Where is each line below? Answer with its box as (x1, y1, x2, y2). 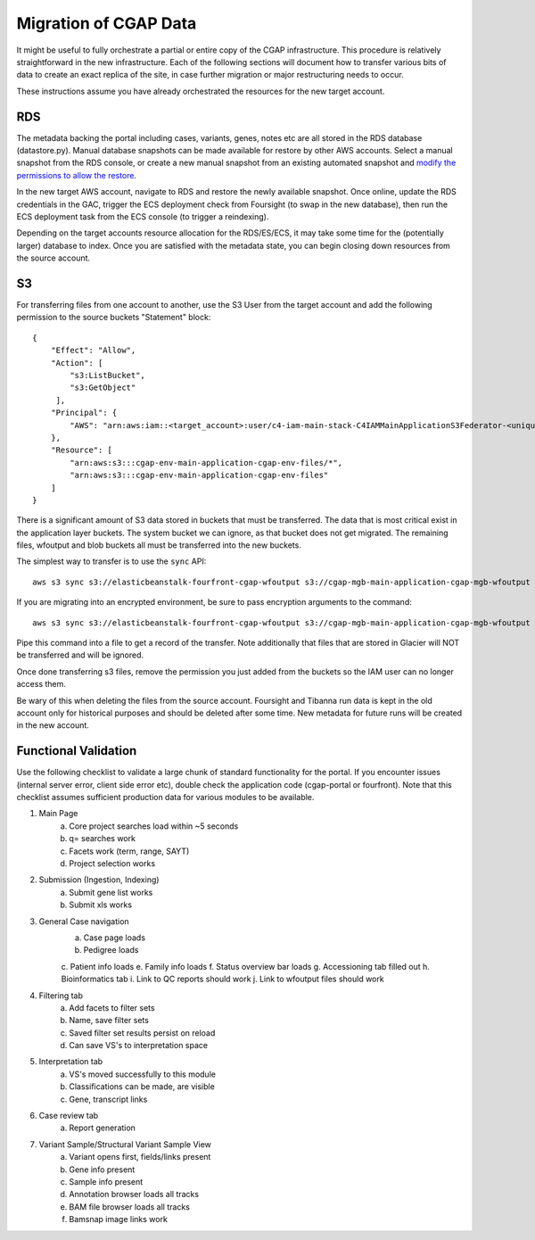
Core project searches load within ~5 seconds (69, 821, 239, 831)
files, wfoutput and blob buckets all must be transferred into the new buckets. (16, 540, 302, 550)
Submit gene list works (69, 887, 153, 897)
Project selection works (69, 858, 156, 869)
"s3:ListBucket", (70, 370, 146, 380)
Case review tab (38, 1111, 99, 1121)
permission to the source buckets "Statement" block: (16, 312, 211, 323)
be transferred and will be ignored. (16, 649, 144, 660)
